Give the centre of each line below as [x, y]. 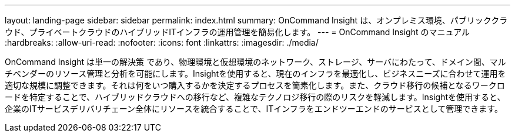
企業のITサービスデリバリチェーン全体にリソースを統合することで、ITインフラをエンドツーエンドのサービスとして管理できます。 [254, 109]
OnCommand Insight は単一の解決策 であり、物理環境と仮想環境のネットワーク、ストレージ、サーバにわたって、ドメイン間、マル [255, 62]
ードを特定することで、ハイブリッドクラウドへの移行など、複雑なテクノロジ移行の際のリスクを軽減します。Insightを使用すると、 [255, 97]
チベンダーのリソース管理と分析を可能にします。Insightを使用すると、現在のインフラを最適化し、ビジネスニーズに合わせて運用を [255, 73]
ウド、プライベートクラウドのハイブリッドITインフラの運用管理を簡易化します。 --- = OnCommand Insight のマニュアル [238, 32]
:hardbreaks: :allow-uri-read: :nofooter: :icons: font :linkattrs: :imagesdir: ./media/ [162, 42]
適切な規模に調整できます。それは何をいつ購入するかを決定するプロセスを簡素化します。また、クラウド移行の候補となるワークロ [255, 85]
